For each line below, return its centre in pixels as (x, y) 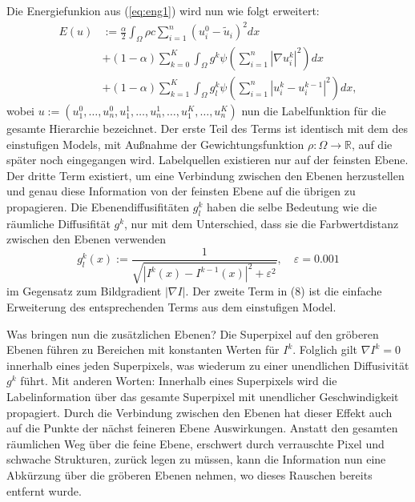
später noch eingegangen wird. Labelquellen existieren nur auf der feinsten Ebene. (207, 160)
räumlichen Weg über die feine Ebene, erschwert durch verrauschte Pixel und (195, 443)
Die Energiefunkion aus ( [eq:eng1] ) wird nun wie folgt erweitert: (163, 10)
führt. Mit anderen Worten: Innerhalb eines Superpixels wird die (179, 381)
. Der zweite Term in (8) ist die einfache (284, 291)
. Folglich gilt (325, 349)
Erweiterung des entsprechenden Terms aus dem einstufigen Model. (171, 306)
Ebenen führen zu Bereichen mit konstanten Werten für (143, 349)
